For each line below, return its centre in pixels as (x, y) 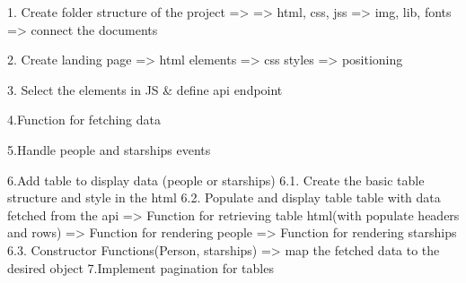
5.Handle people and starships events (109, 149)
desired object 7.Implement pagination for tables (141, 267)
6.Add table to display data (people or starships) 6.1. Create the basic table (216, 180)
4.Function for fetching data (84, 120)
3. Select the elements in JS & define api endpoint (145, 89)
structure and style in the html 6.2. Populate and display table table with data (224, 197)
